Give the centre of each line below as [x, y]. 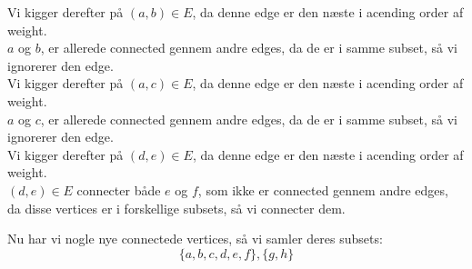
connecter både [119, 189]
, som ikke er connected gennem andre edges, [323, 189]
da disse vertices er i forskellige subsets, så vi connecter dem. [176, 208]
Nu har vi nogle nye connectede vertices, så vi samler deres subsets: [195, 239]
